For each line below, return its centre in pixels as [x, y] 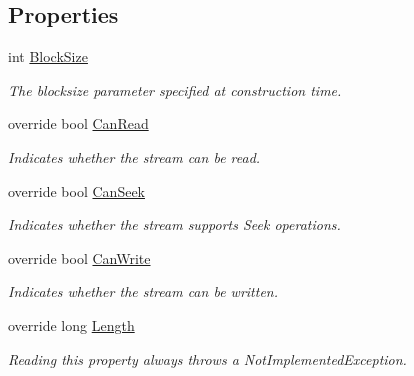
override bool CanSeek [76, 190]
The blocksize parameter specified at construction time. [175, 89]
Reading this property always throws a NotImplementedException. [207, 358]
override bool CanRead [78, 123]
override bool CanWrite [79, 257]
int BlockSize [48, 56]
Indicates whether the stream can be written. [143, 291]
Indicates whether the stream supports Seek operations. [174, 224]
